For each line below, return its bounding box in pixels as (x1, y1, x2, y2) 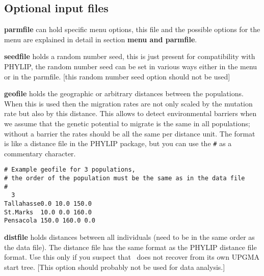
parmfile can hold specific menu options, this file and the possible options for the (4, 24, 260, 35)
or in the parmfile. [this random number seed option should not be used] (4, 71, 230, 81)
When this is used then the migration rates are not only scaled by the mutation (4, 98, 253, 108)
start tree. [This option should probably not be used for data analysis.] (4, 261, 225, 272)
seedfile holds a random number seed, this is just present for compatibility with (4, 51, 255, 62)
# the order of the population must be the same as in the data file (4, 175, 245, 182)
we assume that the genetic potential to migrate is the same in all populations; (4, 118, 250, 128)
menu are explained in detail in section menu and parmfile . (4, 34, 197, 44)
